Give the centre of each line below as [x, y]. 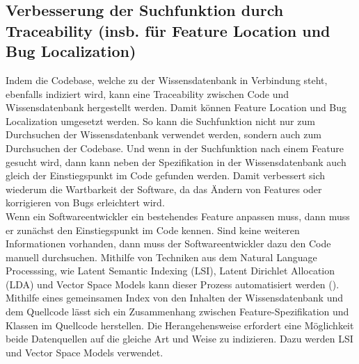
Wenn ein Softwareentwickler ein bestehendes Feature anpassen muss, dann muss [178, 216]
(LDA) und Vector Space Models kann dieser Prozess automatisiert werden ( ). [173, 284]
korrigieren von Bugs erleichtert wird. [85, 202]
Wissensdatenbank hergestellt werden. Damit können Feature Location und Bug [176, 107]
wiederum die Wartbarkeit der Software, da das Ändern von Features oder [164, 189]
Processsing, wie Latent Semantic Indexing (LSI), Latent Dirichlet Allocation [170, 271]
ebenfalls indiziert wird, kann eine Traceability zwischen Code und [147, 93]
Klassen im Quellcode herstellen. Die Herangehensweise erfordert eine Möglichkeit [180, 325]
